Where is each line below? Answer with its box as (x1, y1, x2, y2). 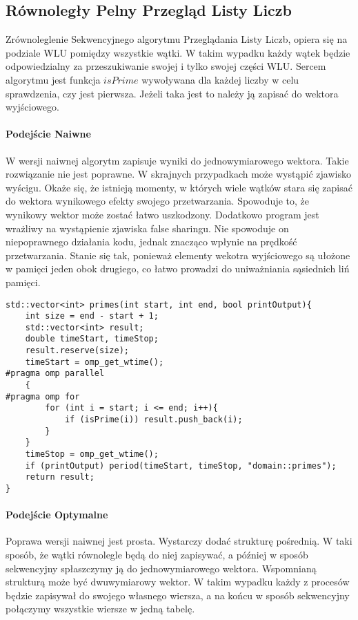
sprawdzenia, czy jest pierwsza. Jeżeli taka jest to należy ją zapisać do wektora (6, 86, 339, 100)
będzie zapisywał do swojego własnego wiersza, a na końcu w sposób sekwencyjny (6, 588, 350, 602)
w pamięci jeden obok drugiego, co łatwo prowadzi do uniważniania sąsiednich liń (6, 261, 350, 276)
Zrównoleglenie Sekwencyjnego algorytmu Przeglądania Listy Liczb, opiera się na (6, 32, 348, 46)
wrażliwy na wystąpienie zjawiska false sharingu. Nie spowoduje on (6, 220, 289, 235)
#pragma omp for (6, 391, 80, 402)
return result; (25, 472, 95, 482)
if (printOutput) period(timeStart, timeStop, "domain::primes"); (25, 460, 337, 471)
